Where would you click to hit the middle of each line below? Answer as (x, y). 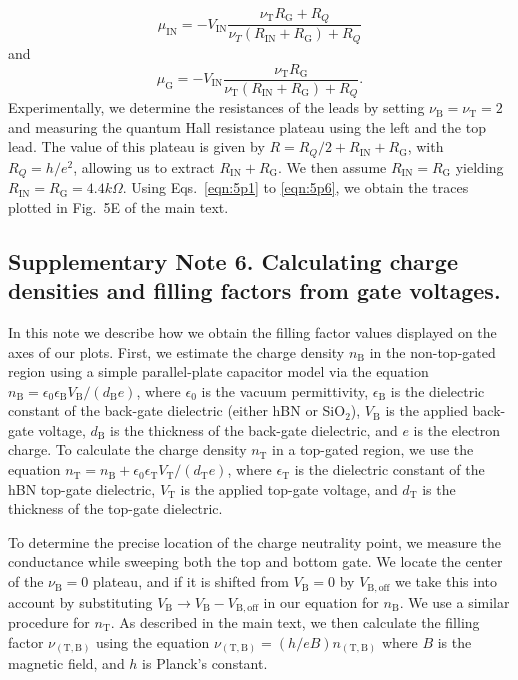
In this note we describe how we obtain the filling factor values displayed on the (252, 331)
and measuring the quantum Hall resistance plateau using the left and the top (247, 126)
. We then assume (332, 166)
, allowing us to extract (144, 166)
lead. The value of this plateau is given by (136, 146)
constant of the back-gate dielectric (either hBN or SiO (177, 410)
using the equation (153, 641)
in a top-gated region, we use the (373, 449)
